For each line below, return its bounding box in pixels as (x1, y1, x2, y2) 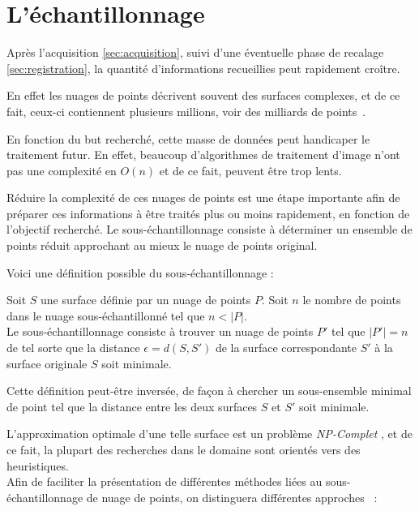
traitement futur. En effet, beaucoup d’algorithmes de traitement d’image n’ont (6, 146, 400, 163)
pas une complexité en (6, 161, 117, 178)
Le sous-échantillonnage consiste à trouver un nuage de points (6, 323, 314, 340)
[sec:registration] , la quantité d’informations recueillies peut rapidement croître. (6, 59, 400, 76)
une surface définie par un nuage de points (41, 291, 251, 308)
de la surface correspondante (215, 339, 357, 356)
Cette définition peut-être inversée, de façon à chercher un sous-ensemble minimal (6, 382, 412, 399)
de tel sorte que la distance (6, 339, 140, 356)
